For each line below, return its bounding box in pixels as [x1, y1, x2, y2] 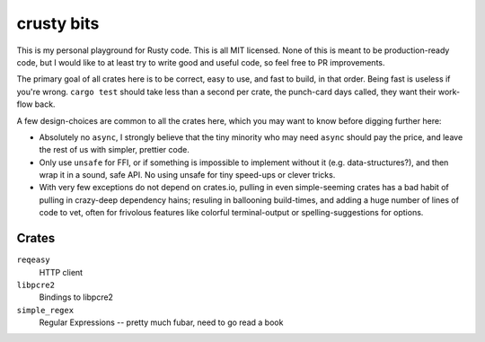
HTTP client [39, 267, 84, 277]
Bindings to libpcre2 [39, 292, 114, 303]
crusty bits [16, 13, 100, 33]
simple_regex [16, 305, 75, 315]
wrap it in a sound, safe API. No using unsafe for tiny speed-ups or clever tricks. [39, 170, 336, 180]
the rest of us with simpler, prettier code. [39, 145, 190, 155]
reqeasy [16, 255, 51, 265]
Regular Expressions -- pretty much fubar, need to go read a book [39, 317, 284, 328]
